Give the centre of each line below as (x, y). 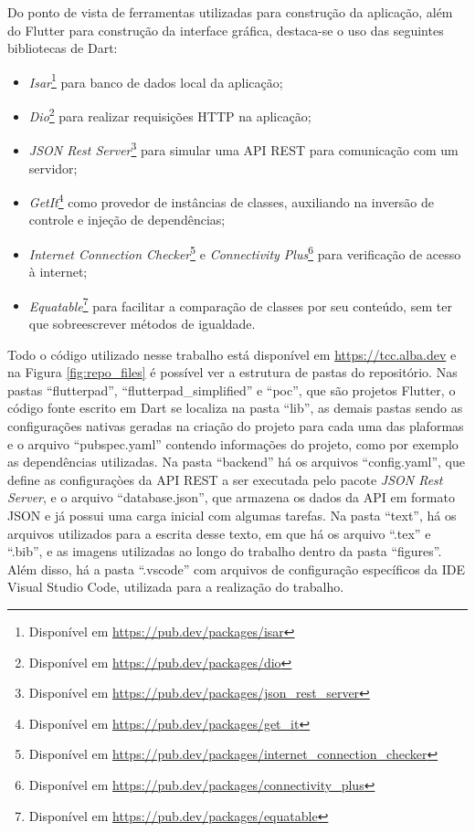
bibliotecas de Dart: (63, 48)
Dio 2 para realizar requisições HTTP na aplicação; (170, 115)
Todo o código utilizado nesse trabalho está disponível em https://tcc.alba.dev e (232, 354)
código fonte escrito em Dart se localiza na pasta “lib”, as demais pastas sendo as (235, 408)
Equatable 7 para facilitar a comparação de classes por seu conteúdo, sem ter (240, 304)
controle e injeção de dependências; (127, 220)
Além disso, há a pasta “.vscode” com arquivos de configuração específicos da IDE (237, 569)
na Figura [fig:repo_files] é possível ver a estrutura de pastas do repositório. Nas (232, 372)
